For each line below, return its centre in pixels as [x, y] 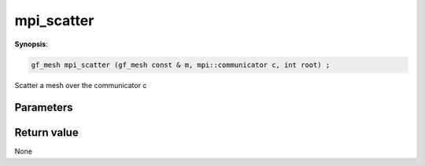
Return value [46, 133]
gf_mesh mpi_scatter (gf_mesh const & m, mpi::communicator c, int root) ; [181, 65]
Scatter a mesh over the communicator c [81, 85]
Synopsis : [31, 44]
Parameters [44, 107]
